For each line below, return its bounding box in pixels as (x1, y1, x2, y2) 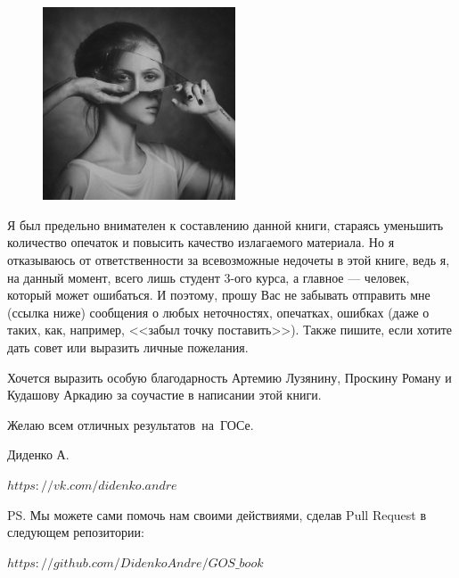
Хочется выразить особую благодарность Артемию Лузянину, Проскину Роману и (7, 367, 452, 386)
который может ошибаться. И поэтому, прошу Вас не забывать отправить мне (7, 285, 430, 304)
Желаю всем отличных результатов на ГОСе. (7, 415, 254, 433)
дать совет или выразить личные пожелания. (7, 337, 249, 356)
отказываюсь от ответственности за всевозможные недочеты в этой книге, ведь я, (7, 251, 450, 269)
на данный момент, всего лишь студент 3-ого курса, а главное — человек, (7, 268, 410, 286)
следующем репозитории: (7, 523, 144, 541)
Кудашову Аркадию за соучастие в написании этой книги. (7, 385, 322, 404)
